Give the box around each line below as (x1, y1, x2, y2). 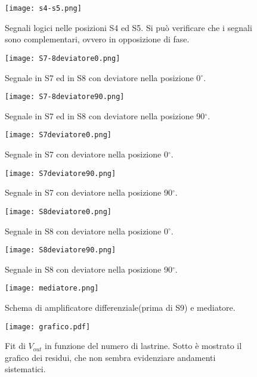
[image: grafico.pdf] (5, 322, 91, 331)
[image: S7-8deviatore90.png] (5, 92, 125, 101)
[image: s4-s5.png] (5, 4, 82, 13)
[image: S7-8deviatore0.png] (5, 54, 120, 63)
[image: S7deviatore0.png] (5, 131, 112, 140)
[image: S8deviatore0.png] (5, 207, 112, 216)
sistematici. (5, 363, 46, 375)
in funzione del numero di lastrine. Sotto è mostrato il (45, 339, 242, 352)
